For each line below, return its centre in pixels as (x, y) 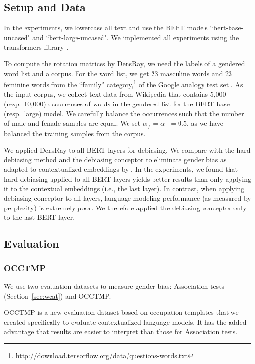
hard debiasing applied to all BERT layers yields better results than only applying (128, 179)
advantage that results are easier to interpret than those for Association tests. (121, 331)
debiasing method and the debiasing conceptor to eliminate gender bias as (115, 159)
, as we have (205, 123)
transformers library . (36, 47)
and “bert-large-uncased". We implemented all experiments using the (136, 37)
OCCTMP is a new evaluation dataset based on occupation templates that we (121, 312)
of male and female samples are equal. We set (72, 123)
